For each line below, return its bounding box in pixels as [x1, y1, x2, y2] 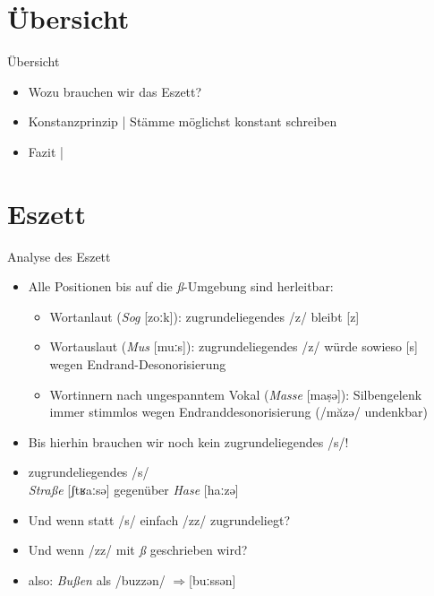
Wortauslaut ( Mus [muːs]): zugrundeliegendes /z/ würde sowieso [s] [49, 337, 418, 356]
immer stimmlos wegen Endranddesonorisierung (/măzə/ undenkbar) [49, 402, 428, 421]
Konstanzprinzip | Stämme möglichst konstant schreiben [28, 112, 337, 131]
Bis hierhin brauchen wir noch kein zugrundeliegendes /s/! [28, 432, 349, 451]
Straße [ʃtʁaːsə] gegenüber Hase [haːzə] [28, 479, 239, 498]
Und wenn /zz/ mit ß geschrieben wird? [28, 540, 248, 559]
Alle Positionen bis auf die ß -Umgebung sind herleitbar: [28, 277, 334, 296]
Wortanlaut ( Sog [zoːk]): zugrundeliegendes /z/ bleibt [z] [49, 307, 360, 325]
